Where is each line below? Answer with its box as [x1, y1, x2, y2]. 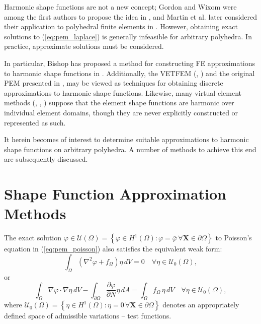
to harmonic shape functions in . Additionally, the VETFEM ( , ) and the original [4, 68, 255, 78]
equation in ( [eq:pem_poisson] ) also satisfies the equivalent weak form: [4, 243, 222, 254]
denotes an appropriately [162, 299, 239, 310]
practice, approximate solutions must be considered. [4, 41, 164, 51]
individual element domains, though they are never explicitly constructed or [4, 107, 238, 117]
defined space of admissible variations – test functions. [4, 310, 171, 321]
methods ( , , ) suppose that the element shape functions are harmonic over [4, 97, 234, 108]
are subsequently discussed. [4, 154, 88, 164]
